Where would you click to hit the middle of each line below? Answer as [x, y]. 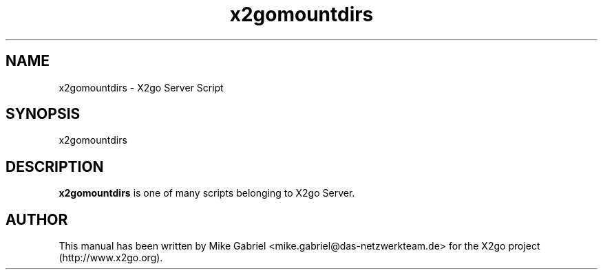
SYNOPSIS [43, 114]
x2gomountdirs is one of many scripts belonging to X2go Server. [207, 193]
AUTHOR [37, 219]
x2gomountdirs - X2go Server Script [141, 87]
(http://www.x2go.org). [111, 258]
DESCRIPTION [55, 166]
